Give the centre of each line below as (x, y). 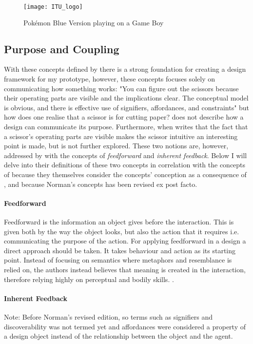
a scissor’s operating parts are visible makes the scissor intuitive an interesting (121, 136)
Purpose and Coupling (62, 49)
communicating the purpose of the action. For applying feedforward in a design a (125, 241)
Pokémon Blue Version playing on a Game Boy (94, 22)
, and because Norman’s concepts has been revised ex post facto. (101, 184)
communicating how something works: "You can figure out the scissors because (121, 88)
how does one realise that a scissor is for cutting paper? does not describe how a (124, 117)
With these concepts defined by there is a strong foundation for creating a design (125, 69)
